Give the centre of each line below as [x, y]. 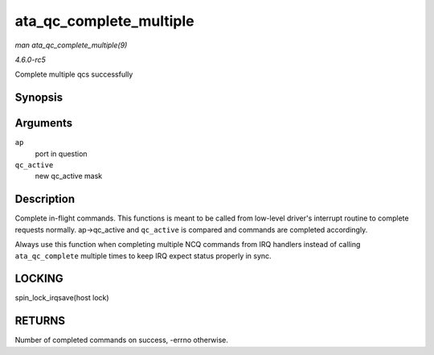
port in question [61, 154]
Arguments [44, 124]
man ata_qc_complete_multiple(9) [71, 45]
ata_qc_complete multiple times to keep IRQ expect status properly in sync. [143, 256]
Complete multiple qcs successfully [74, 74]
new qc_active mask [69, 176]
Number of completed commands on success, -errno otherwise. [121, 340]
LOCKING [39, 279]
